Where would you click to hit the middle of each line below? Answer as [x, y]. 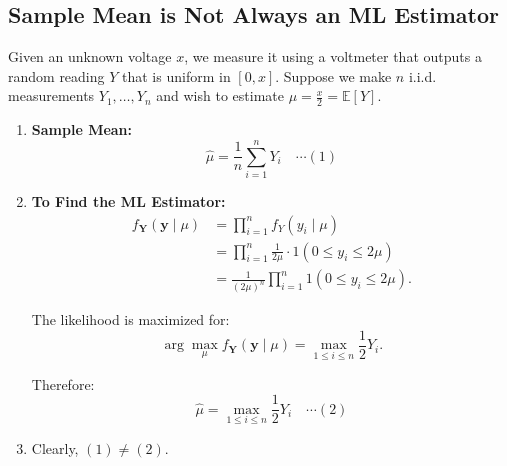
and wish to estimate [220, 95]
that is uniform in [176, 75]
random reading [56, 75]
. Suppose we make [333, 75]
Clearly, [55, 447]
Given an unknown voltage [90, 56]
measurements [51, 95]
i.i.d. [422, 75]
